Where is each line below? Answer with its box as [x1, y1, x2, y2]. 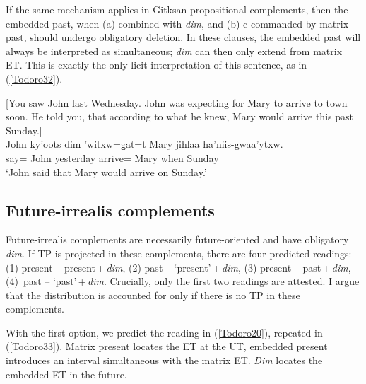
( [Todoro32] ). [6, 71, 63, 86]
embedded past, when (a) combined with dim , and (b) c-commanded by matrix [6, 16, 349, 30]
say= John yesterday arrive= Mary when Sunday [6, 150, 219, 165]
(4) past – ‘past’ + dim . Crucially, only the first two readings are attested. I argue [6, 274, 360, 289]
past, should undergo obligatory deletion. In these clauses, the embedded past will [6, 30, 361, 45]
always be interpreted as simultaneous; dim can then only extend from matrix [6, 43, 343, 58]
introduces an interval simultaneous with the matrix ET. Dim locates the [6, 353, 323, 368]
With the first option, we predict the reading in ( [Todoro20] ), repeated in [6, 325, 323, 339]
